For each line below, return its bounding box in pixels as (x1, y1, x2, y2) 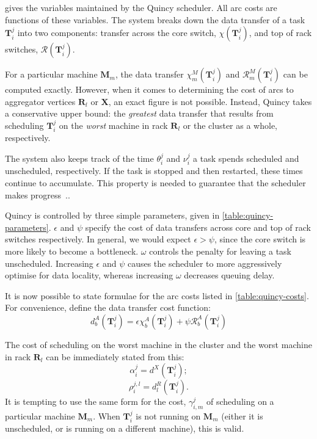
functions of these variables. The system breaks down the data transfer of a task (5, 13, 305, 26)
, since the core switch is (214, 233, 306, 245)
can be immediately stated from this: (46, 350, 184, 363)
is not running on (136, 409, 201, 422)
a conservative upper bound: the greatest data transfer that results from (5, 107, 274, 120)
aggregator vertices (5, 95, 76, 107)
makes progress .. (5, 188, 70, 201)
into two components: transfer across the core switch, (17, 26, 216, 39)
